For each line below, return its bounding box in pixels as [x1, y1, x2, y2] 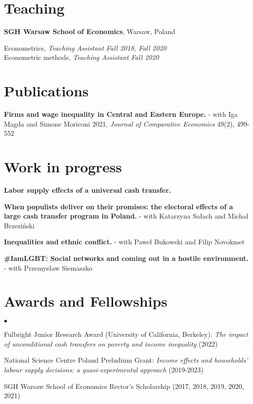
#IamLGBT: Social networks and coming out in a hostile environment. [4, 253, 249, 263]
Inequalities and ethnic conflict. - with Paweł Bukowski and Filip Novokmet [4, 237, 245, 247]
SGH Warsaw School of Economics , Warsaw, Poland [4, 26, 175, 37]
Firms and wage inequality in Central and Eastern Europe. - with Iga [4, 109, 238, 119]
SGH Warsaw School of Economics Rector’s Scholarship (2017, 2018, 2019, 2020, [4, 381, 244, 391]
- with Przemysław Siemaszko [4, 262, 93, 273]
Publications [4, 81, 89, 101]
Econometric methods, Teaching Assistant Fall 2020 [4, 52, 159, 62]
